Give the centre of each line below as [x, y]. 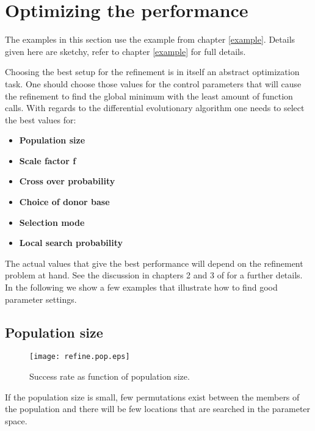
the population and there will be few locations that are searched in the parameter [158, 409]
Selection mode [52, 222]
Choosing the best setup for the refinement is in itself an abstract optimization [152, 72]
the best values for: [41, 119]
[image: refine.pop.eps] [80, 357]
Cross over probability [67, 181]
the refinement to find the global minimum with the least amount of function [149, 96]
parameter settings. [41, 299]
